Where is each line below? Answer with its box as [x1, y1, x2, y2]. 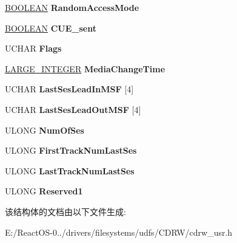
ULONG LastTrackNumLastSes [5, 164, 135, 177]
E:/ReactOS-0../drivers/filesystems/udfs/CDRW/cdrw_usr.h [5, 225, 233, 238]
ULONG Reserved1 [5, 185, 83, 197]
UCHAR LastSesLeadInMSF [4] [5, 83, 134, 95]
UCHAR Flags [5, 42, 62, 55]
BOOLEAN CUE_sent [5, 21, 96, 34]
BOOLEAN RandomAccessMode [5, 1, 139, 13]
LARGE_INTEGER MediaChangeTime [5, 62, 165, 75]
